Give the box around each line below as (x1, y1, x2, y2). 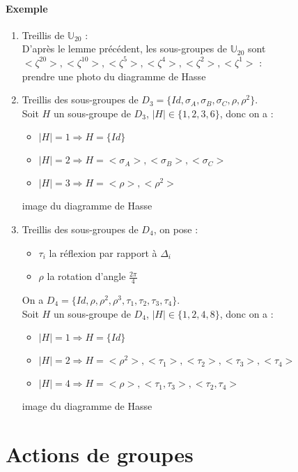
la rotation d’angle (47, 269, 126, 283)
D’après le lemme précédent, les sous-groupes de (22, 41, 228, 56)
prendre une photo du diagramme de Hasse (22, 68, 206, 83)
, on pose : (153, 221, 198, 236)
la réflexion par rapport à (49, 245, 157, 260)
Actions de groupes (6, 439, 194, 468)
